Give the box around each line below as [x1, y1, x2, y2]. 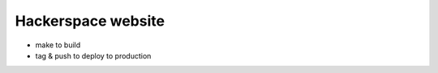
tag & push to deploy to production [35, 51, 152, 60]
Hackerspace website [15, 12, 165, 30]
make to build [35, 40, 81, 50]
